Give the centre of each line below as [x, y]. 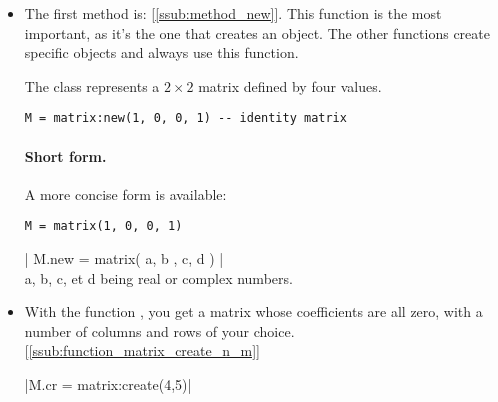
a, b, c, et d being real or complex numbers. [158, 277]
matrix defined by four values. [290, 85]
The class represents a [92, 85]
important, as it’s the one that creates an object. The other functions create [257, 32]
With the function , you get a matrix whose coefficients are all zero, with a [253, 311]
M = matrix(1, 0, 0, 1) [103, 226]
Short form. [65, 155]
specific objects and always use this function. [161, 52]
